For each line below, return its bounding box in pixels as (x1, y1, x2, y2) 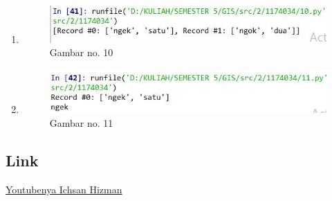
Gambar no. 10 (49, 45, 113, 60)
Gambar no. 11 (49, 116, 113, 130)
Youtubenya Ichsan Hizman (6, 182, 122, 196)
